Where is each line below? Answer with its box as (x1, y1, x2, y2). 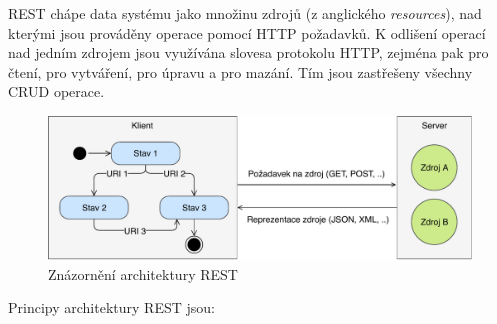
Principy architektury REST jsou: (8, 297, 215, 318)
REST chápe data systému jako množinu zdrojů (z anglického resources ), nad (8, 3, 482, 23)
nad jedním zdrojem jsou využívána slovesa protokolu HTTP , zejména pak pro (8, 42, 489, 63)
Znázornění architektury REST (48, 263, 238, 284)
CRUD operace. (8, 81, 105, 102)
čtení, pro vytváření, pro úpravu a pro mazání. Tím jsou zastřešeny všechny (8, 61, 473, 82)
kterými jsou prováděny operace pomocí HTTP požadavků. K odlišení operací (8, 22, 486, 43)
